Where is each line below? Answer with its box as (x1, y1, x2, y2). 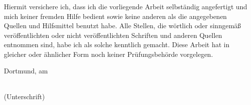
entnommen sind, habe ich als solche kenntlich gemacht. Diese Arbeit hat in (4, 39, 230, 50)
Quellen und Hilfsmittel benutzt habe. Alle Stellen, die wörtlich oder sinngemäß (4, 20, 241, 31)
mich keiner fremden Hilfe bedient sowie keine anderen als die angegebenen (4, 11, 227, 21)
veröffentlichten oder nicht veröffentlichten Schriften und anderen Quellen (4, 30, 222, 40)
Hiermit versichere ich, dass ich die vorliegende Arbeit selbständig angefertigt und (4, 1, 248, 11)
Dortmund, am (4, 65, 48, 75)
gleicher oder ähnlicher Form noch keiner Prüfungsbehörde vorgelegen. (4, 49, 213, 59)
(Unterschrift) (4, 91, 45, 101)
